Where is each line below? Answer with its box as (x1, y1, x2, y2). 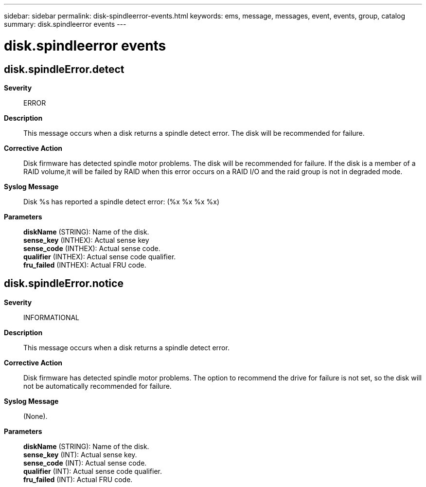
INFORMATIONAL (23, 313, 80, 322)
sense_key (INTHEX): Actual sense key (23, 235, 149, 244)
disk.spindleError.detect (4, 63, 124, 75)
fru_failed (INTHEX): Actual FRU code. (23, 260, 146, 269)
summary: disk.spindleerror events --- (4, 20, 126, 28)
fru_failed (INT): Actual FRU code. (23, 475, 133, 484)
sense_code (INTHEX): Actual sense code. (23, 244, 160, 253)
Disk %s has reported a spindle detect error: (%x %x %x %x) (23, 197, 220, 206)
